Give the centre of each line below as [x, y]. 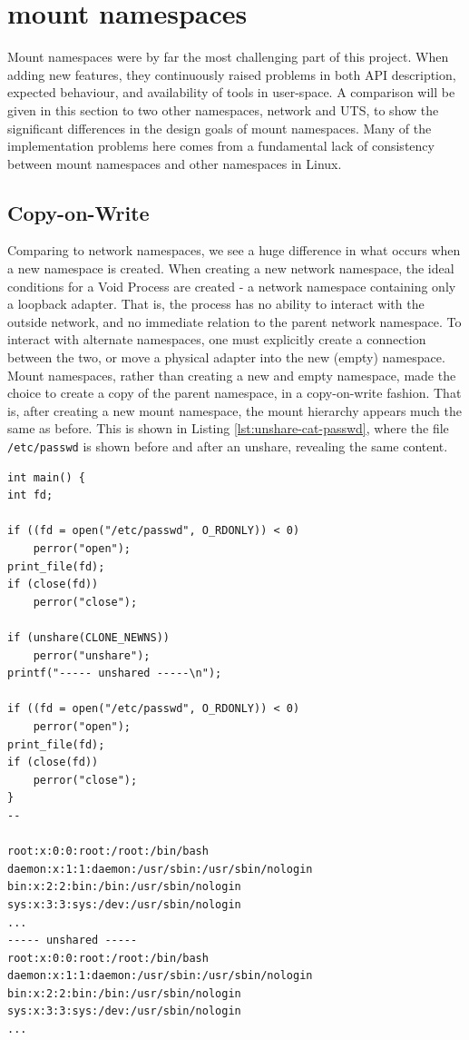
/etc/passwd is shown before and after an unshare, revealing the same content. [228, 446]
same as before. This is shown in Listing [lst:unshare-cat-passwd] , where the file [228, 428]
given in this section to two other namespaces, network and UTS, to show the [223, 109]
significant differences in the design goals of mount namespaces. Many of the [220, 128]
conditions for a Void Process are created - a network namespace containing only [232, 286]
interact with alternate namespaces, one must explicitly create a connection [217, 339]
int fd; [30, 495]
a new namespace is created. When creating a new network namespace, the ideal [231, 268]
